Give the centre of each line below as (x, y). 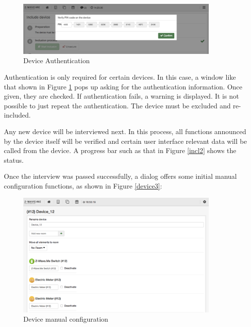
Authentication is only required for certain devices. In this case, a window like (120, 77)
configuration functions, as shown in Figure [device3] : (83, 185)
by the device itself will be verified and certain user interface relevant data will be (125, 141)
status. (14, 160)
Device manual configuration (66, 319)
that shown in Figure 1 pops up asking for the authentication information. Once (123, 86)
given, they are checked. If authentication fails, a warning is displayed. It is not (122, 96)
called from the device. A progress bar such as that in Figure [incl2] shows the (120, 150)
